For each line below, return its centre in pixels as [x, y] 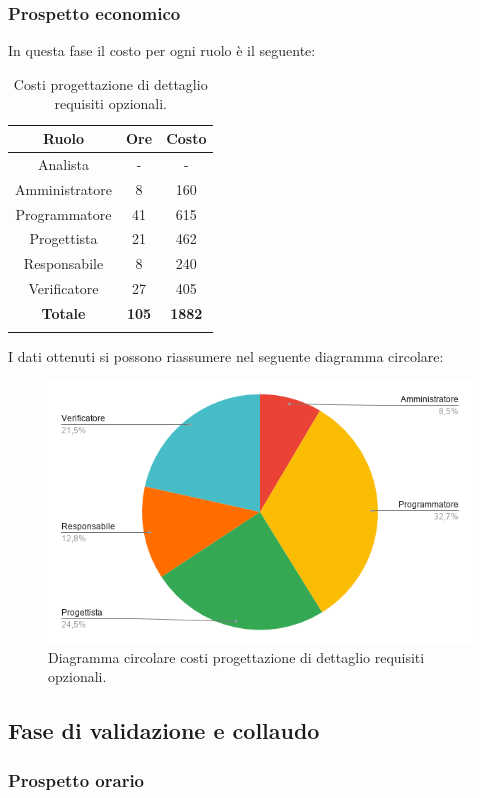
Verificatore [63, 288]
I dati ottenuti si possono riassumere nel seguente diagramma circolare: [226, 356]
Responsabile [63, 263]
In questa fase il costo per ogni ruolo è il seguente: [162, 50]
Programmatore [63, 213]
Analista [63, 163]
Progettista [63, 238]
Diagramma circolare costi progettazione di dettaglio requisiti [236, 656]
